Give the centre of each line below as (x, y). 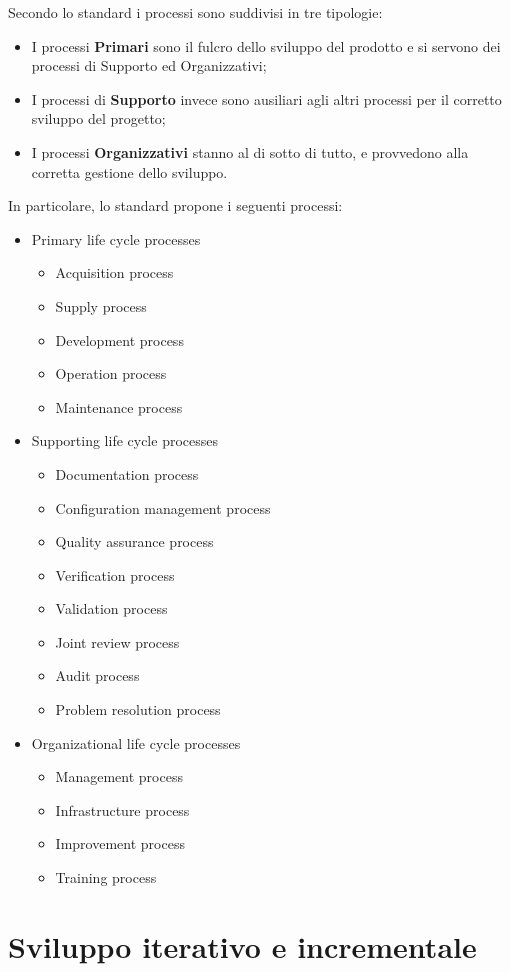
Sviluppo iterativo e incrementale (242, 945)
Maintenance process (119, 406)
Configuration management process (163, 507)
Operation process (111, 373)
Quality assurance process (134, 541)
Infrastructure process (122, 809)
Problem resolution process (138, 709)
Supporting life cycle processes (124, 440)
